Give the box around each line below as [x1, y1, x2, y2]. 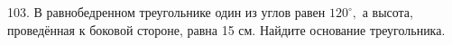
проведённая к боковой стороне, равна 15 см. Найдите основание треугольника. [7, 20, 446, 39]
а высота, [362, 3, 413, 21]
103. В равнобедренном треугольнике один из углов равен [7, 3, 326, 21]
